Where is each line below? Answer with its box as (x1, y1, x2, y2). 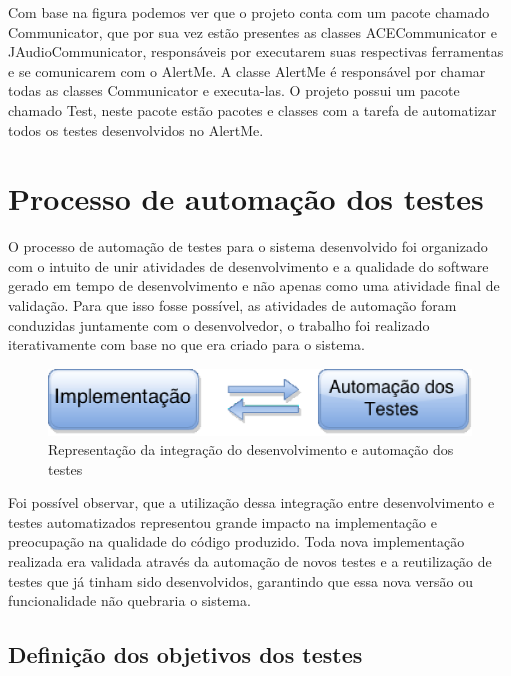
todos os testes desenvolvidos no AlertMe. (8, 119, 264, 140)
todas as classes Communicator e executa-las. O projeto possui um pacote (8, 80, 460, 101)
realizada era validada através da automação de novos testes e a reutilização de (8, 551, 492, 572)
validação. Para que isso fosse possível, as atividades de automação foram (8, 295, 457, 316)
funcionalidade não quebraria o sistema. (8, 590, 251, 611)
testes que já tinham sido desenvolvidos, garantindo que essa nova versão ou (8, 570, 473, 591)
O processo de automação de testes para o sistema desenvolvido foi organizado (8, 236, 488, 257)
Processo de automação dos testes (8, 178, 484, 219)
